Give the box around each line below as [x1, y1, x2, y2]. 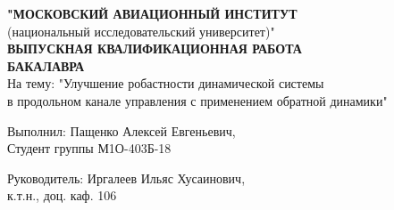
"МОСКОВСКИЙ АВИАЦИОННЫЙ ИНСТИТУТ [7, 4, 298, 22]
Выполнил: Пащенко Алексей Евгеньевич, [7, 121, 236, 140]
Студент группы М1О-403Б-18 [7, 139, 172, 157]
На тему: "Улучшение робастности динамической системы [7, 74, 324, 93]
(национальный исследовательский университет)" [7, 21, 275, 40]
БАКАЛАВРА [7, 56, 85, 75]
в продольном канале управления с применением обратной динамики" [7, 91, 388, 109]
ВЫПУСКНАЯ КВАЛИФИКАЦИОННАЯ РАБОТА [7, 39, 302, 58]
